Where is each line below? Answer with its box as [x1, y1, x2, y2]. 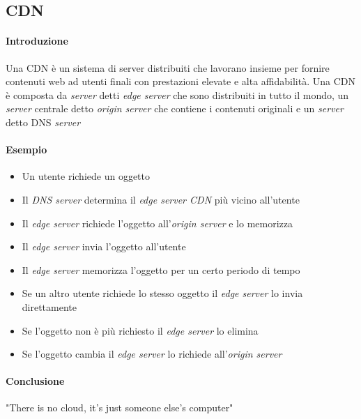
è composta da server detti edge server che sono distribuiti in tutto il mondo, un [6, 87, 349, 102]
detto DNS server [6, 114, 81, 129]
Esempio [6, 142, 47, 157]
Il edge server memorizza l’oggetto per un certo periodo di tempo [22, 262, 300, 277]
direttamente [22, 299, 77, 314]
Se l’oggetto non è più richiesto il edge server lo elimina [22, 323, 259, 337]
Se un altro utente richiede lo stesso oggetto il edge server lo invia [22, 286, 303, 300]
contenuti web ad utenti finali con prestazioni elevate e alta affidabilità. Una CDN [6, 74, 355, 89]
